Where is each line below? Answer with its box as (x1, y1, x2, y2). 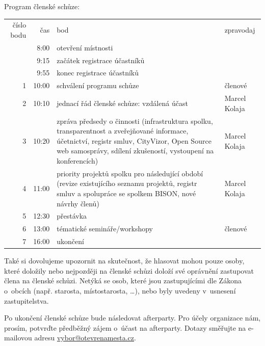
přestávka (57, 210, 87, 221)
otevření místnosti (57, 42, 113, 52)
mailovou (4, 332, 32, 343)
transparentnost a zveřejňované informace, (57, 125, 189, 136)
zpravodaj (224, 24, 255, 35)
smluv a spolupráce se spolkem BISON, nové (57, 188, 196, 198)
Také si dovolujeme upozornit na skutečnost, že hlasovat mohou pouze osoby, (4, 255, 245, 266)
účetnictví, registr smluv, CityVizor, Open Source (57, 135, 211, 146)
